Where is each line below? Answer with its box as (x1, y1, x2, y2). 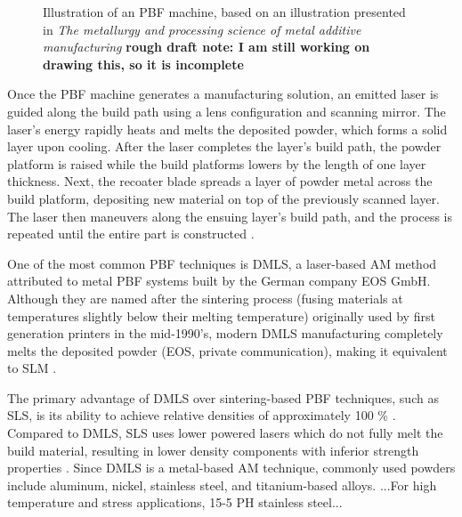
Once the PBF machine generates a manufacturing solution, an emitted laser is (7, 85, 439, 103)
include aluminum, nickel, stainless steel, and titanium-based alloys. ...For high (7, 475, 437, 494)
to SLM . (7, 359, 57, 377)
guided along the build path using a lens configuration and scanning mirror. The (7, 101, 446, 120)
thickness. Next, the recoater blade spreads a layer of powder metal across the (7, 172, 433, 190)
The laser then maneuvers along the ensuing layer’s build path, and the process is (7, 206, 453, 225)
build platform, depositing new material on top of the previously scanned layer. (7, 189, 440, 207)
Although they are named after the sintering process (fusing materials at (7, 288, 403, 307)
